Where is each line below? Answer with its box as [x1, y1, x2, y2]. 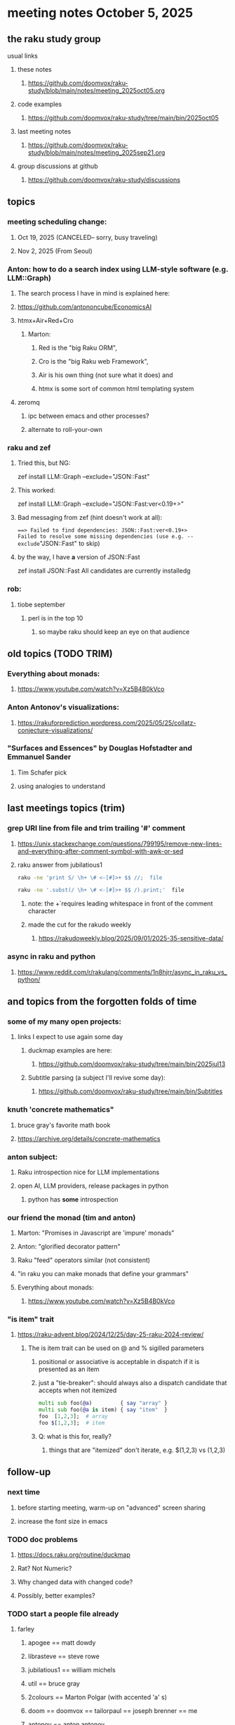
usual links [7, 51, 39, 60]
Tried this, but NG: [17, 459, 71, 467]
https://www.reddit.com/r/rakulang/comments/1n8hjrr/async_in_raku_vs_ [17, 967, 227, 976]
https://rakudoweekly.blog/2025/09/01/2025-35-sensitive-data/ [38, 934, 224, 943]
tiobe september [17, 600, 65, 609]
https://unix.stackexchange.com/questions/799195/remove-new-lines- [17, 839, 222, 848]
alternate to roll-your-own [27, 425, 103, 433]
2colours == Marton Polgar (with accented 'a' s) [27, 1693, 167, 1702]
